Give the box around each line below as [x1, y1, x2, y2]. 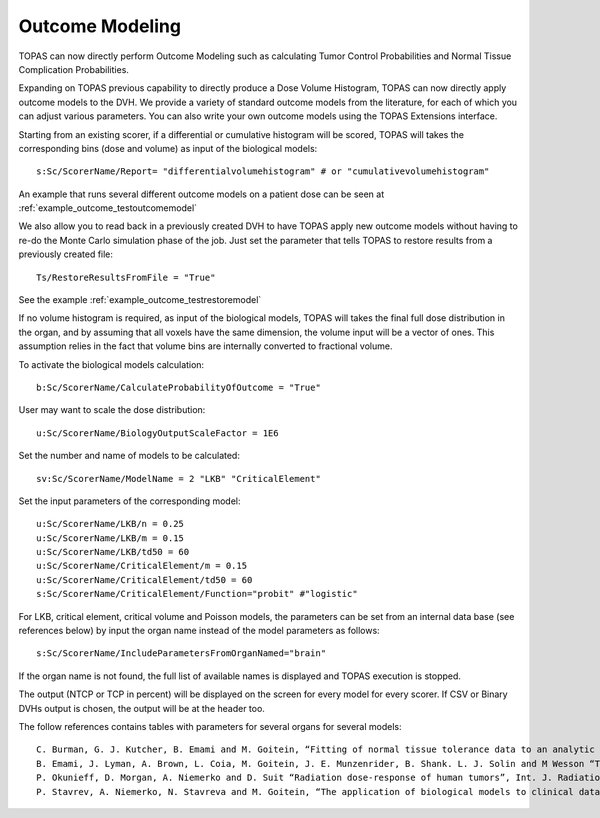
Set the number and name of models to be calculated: [18, 450, 240, 462]
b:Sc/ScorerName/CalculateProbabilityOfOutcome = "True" [36, 381, 322, 393]
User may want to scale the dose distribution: [18, 404, 206, 416]
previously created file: [18, 248, 114, 260]
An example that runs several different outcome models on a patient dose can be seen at [18, 188, 385, 200]
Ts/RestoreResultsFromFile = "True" [36, 271, 216, 283]
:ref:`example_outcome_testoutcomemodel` [18, 202, 198, 214]
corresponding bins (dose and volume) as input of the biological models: [18, 142, 318, 154]
